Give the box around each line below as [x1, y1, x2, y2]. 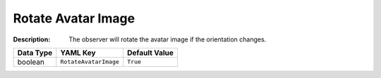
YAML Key [60, 48, 96, 58]
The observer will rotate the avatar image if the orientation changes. [68, 35, 267, 44]
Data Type [17, 48, 53, 58]
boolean [17, 57, 45, 67]
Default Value [127, 48, 174, 58]
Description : [13, 35, 51, 44]
